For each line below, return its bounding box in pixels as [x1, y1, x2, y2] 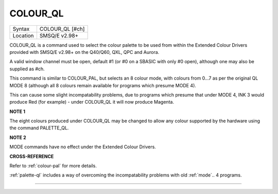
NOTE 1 [9, 108, 26, 114]
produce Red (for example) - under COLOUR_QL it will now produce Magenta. [9, 99, 175, 105]
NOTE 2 [9, 134, 26, 141]
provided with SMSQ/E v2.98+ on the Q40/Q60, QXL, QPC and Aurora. [9, 49, 160, 55]
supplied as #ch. [9, 66, 45, 72]
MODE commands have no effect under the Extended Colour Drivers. [9, 144, 157, 150]
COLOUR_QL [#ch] [39, 25, 85, 32]
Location [12, 32, 34, 39]
